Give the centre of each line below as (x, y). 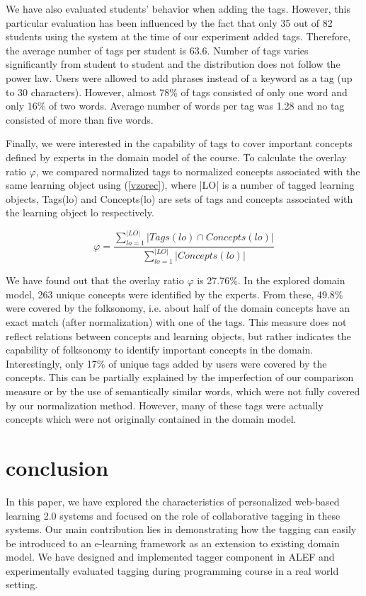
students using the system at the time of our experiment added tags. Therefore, (178, 36)
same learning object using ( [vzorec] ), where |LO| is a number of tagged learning (180, 185)
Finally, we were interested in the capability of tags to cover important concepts (179, 143)
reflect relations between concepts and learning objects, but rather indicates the (178, 335)
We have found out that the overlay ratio (95, 280)
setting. (22, 584)
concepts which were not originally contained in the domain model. (151, 419)
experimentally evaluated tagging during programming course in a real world (172, 570)
